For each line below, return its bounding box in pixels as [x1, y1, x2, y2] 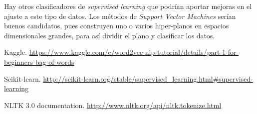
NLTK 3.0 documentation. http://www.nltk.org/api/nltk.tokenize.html [4, 100, 222, 110]
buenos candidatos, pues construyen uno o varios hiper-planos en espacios [4, 20, 229, 31]
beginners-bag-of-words [4, 56, 74, 67]
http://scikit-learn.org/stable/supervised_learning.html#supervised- [43, 73, 253, 84]
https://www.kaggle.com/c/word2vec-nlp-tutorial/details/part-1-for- [29, 47, 239, 57]
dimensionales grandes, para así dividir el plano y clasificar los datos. [4, 30, 215, 40]
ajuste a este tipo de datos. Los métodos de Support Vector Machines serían [4, 10, 236, 21]
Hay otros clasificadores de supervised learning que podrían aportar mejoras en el [4, 1, 252, 11]
